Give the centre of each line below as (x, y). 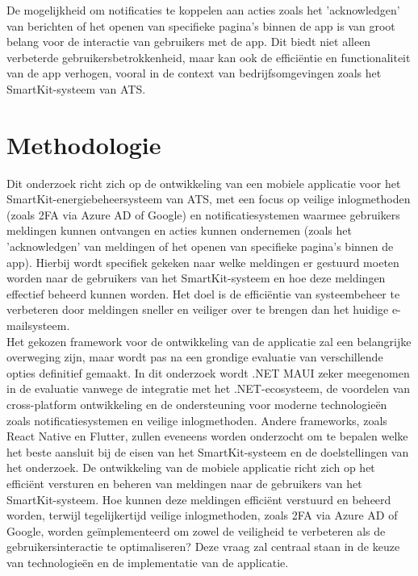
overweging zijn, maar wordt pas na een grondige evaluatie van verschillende (195, 357)
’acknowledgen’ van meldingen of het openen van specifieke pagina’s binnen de (200, 246)
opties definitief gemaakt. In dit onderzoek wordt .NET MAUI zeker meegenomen (208, 372)
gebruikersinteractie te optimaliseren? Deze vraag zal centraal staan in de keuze (203, 547)
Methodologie (84, 144)
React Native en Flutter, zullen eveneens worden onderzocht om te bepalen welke (207, 436)
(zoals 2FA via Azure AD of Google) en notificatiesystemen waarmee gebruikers (203, 214)
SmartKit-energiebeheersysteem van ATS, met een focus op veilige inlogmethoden (209, 199)
